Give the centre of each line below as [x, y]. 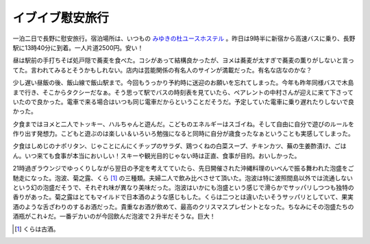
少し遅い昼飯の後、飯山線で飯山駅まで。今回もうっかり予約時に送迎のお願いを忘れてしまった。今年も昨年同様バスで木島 [183, 83]
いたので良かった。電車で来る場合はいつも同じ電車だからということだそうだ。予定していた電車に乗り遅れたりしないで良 [183, 101]
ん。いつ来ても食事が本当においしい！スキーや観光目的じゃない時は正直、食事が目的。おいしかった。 [157, 156]
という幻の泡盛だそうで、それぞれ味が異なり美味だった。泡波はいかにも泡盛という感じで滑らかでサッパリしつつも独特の [183, 188]
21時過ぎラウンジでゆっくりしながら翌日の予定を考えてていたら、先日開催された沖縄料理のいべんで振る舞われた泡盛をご [183, 169]
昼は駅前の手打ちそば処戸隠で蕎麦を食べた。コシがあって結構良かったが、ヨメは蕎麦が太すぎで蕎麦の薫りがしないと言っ [184, 60]
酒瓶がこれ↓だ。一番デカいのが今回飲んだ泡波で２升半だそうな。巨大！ [114, 217]
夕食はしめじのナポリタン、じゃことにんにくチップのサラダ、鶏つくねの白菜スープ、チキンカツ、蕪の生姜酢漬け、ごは [180, 146]
